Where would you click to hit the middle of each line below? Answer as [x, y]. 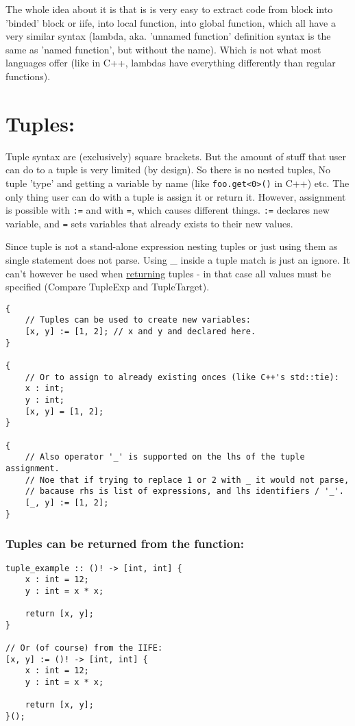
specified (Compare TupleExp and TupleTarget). [108, 287]
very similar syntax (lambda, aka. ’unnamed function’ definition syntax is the [168, 36]
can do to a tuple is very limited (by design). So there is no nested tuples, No [168, 170]
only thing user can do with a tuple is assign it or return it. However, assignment [176, 196]
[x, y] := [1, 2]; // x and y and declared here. [140, 332]
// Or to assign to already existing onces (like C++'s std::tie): [182, 377]
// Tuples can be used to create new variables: [138, 320]
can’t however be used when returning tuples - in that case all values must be [168, 273]
